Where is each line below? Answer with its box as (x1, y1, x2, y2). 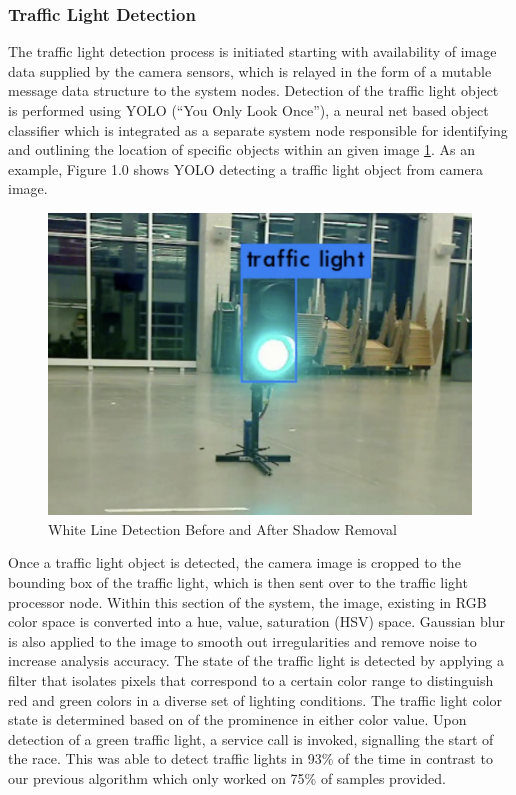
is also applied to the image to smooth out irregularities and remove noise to (8, 630, 477, 651)
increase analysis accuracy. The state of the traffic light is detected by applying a (8, 650, 504, 671)
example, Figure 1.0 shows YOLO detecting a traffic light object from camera (8, 158, 484, 179)
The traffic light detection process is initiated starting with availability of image (8, 41, 497, 62)
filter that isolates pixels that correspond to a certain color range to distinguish (8, 669, 494, 690)
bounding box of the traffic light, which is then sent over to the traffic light (8, 572, 468, 593)
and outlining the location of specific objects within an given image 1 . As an (8, 139, 475, 160)
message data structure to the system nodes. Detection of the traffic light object (8, 80, 499, 101)
